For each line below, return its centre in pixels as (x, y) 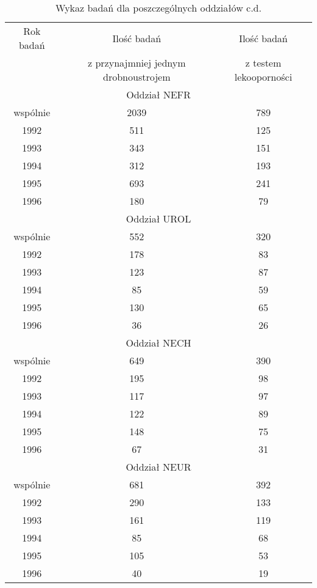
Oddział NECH (158, 343)
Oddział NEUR (158, 467)
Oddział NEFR (158, 94)
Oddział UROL (158, 219)
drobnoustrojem (137, 77)
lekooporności (263, 77)
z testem (263, 63)
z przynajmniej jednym (137, 63)
